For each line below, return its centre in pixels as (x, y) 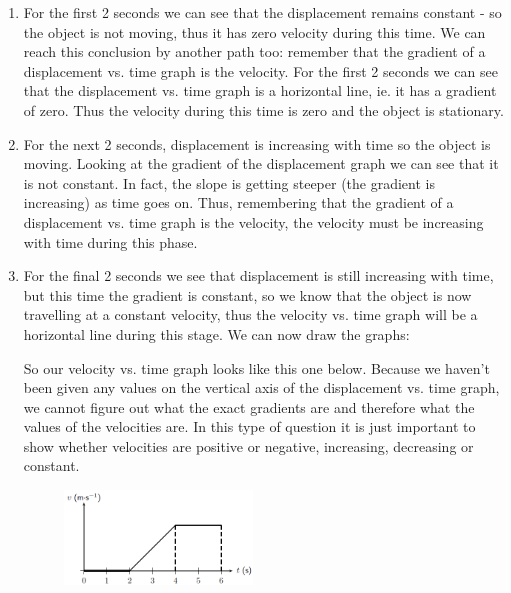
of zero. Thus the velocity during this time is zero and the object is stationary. (263, 109)
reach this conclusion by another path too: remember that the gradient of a (254, 51)
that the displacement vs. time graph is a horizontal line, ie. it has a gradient (260, 90)
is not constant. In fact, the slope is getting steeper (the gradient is (229, 182)
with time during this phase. (110, 241)
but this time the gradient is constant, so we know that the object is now (247, 294)
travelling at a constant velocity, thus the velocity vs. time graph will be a (250, 314)
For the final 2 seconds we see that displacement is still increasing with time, (258, 275)
